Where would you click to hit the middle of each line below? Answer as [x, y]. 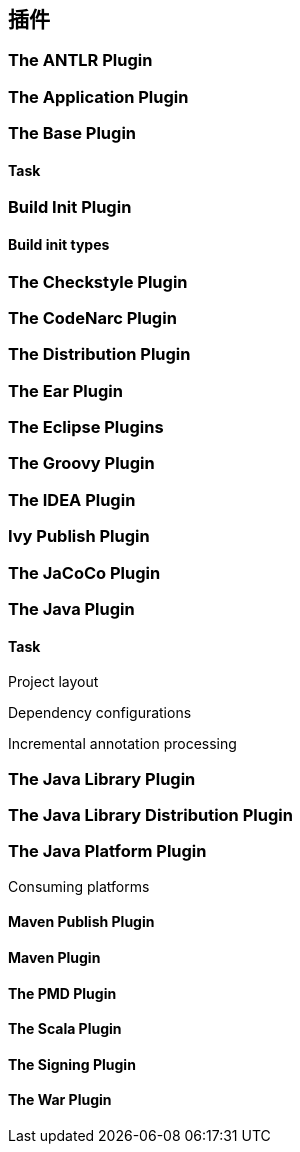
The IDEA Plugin [72, 499]
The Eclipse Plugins [86, 427]
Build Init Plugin [70, 207]
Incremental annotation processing [122, 744]
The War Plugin [60, 1100]
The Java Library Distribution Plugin [150, 814]
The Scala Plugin [65, 1029]
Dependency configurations [100, 713]
